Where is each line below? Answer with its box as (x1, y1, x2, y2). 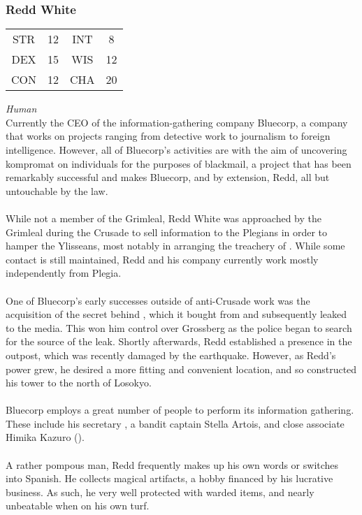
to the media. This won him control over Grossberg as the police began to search (6, 320, 352, 335)
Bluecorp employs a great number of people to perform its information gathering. (6, 402, 354, 417)
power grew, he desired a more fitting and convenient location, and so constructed (6, 361, 357, 376)
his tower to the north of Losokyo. (6, 375, 152, 390)
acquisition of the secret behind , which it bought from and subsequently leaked (6, 307, 347, 321)
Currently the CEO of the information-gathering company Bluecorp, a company (6, 115, 348, 129)
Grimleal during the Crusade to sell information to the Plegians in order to (6, 224, 328, 239)
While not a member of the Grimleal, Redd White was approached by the (6, 210, 321, 225)
